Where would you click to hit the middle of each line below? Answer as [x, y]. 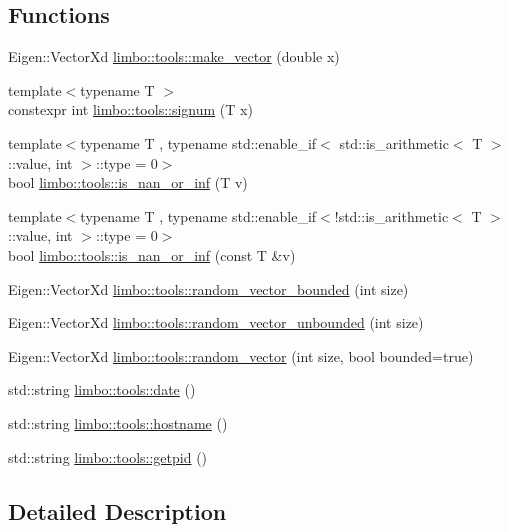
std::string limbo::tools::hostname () [118, 422]
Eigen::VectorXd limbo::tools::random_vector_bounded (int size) [208, 288]
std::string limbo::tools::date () [102, 389]
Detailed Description [117, 510]
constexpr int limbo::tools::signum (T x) [130, 109]
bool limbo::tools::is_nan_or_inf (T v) [128, 182]
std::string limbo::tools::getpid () [108, 456]
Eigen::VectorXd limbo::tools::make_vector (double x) [174, 56]
